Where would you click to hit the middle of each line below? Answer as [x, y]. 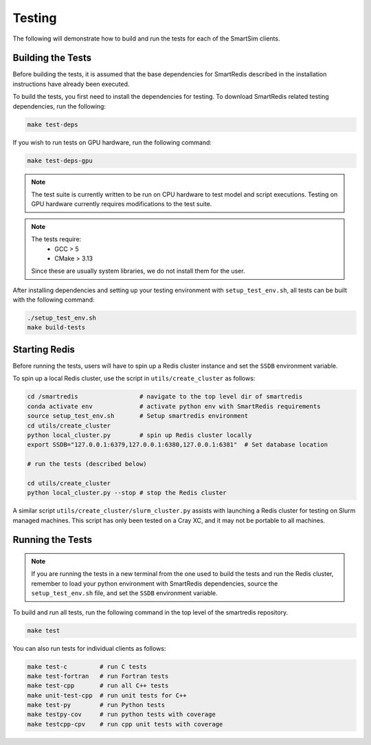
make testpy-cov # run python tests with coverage [121, 714]
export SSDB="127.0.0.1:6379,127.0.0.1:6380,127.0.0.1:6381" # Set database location [178, 445]
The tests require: [56, 239]
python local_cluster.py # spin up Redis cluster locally [139, 435]
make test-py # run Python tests [96, 705]
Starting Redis [44, 349]
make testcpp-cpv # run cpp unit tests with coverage [125, 724]
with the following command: [54, 300]
